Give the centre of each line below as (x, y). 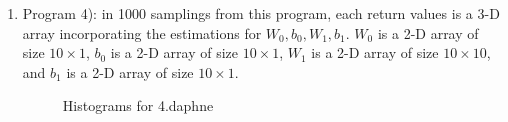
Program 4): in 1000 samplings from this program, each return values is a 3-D (261, 13)
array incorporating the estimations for (142, 32)
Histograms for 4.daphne (138, 105)
